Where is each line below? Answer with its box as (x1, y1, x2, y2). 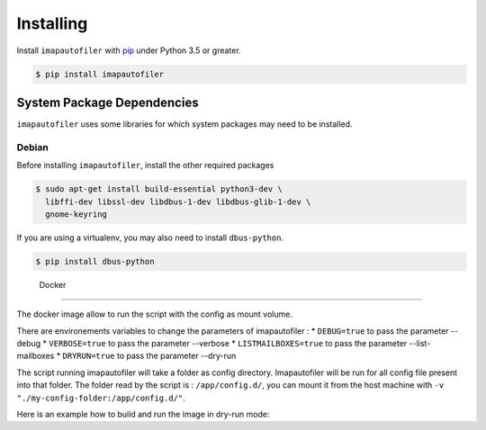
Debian (16, 140, 49, 153)
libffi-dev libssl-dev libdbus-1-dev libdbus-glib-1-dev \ (45, 196, 311, 207)
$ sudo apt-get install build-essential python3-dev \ (35, 184, 283, 194)
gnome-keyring (45, 209, 108, 219)
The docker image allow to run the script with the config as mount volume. (16, 309, 292, 319)
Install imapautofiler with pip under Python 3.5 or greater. (16, 45, 242, 56)
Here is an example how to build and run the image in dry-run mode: (16, 409, 270, 420)
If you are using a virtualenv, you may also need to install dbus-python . (16, 232, 283, 243)
